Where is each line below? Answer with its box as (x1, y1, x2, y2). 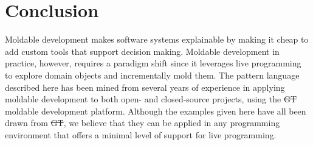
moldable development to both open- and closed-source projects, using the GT (5, 93, 297, 105)
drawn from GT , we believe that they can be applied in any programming (5, 116, 280, 129)
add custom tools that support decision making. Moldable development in (5, 44, 280, 57)
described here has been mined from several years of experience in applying (5, 80, 285, 93)
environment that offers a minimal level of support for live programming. (5, 128, 277, 141)
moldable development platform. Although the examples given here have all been (5, 104, 306, 117)
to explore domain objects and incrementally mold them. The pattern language (5, 68, 300, 81)
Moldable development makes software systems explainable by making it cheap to (5, 33, 309, 46)
